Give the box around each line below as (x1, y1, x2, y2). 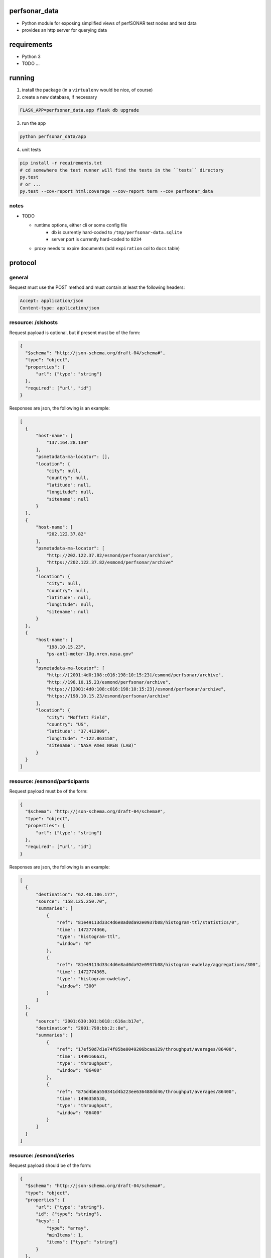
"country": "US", (46, 722, 89, 727)
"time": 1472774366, (57, 926, 107, 932)
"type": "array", (46, 1225, 89, 1231)
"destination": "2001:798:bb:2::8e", (36, 1026, 129, 1031)
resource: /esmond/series (9, 1152, 75, 1159)
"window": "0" (57, 941, 92, 947)
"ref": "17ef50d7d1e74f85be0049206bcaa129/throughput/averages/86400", (57, 1047, 237, 1052)
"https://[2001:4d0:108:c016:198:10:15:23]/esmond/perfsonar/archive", (46, 686, 227, 692)
